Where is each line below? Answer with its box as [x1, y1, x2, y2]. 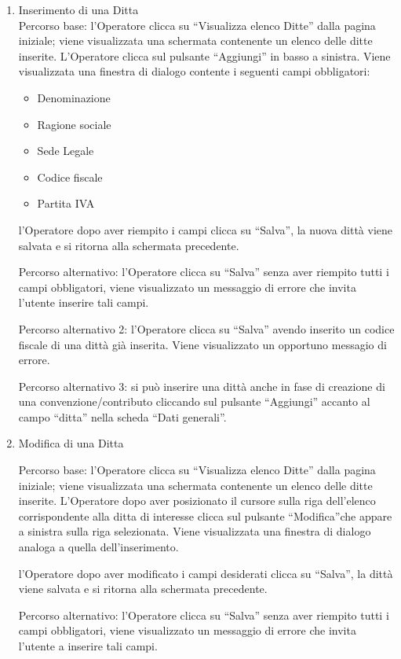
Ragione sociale [37, 116, 111, 132]
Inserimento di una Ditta [18, 2, 139, 17]
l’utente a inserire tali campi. [18, 638, 158, 653]
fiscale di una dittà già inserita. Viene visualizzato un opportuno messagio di [18, 336, 387, 352]
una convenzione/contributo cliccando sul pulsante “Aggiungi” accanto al [18, 393, 370, 410]
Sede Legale [37, 142, 94, 159]
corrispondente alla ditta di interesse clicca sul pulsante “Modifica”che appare [18, 507, 392, 524]
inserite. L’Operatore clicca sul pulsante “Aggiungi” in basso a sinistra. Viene [18, 47, 391, 64]
